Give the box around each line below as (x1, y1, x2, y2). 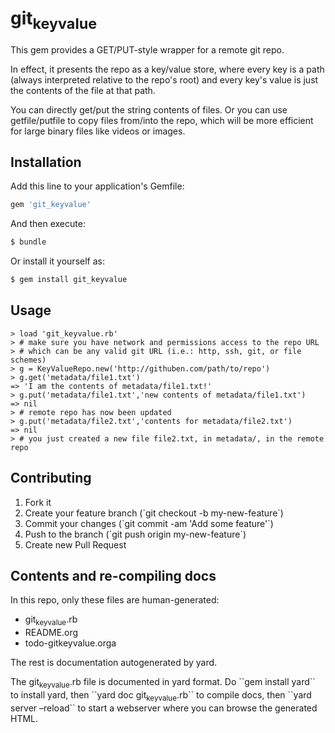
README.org (24, 627, 79, 639)
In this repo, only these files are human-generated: (10, 594, 220, 606)
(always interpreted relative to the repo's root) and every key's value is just (10, 73, 319, 86)
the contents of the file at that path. (10, 84, 156, 96)
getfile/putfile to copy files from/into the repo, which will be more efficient (10, 114, 314, 126)
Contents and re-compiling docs (10, 567, 217, 584)
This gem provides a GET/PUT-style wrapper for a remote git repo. (10, 43, 285, 56)
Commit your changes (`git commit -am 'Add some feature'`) (24, 517, 274, 529)
